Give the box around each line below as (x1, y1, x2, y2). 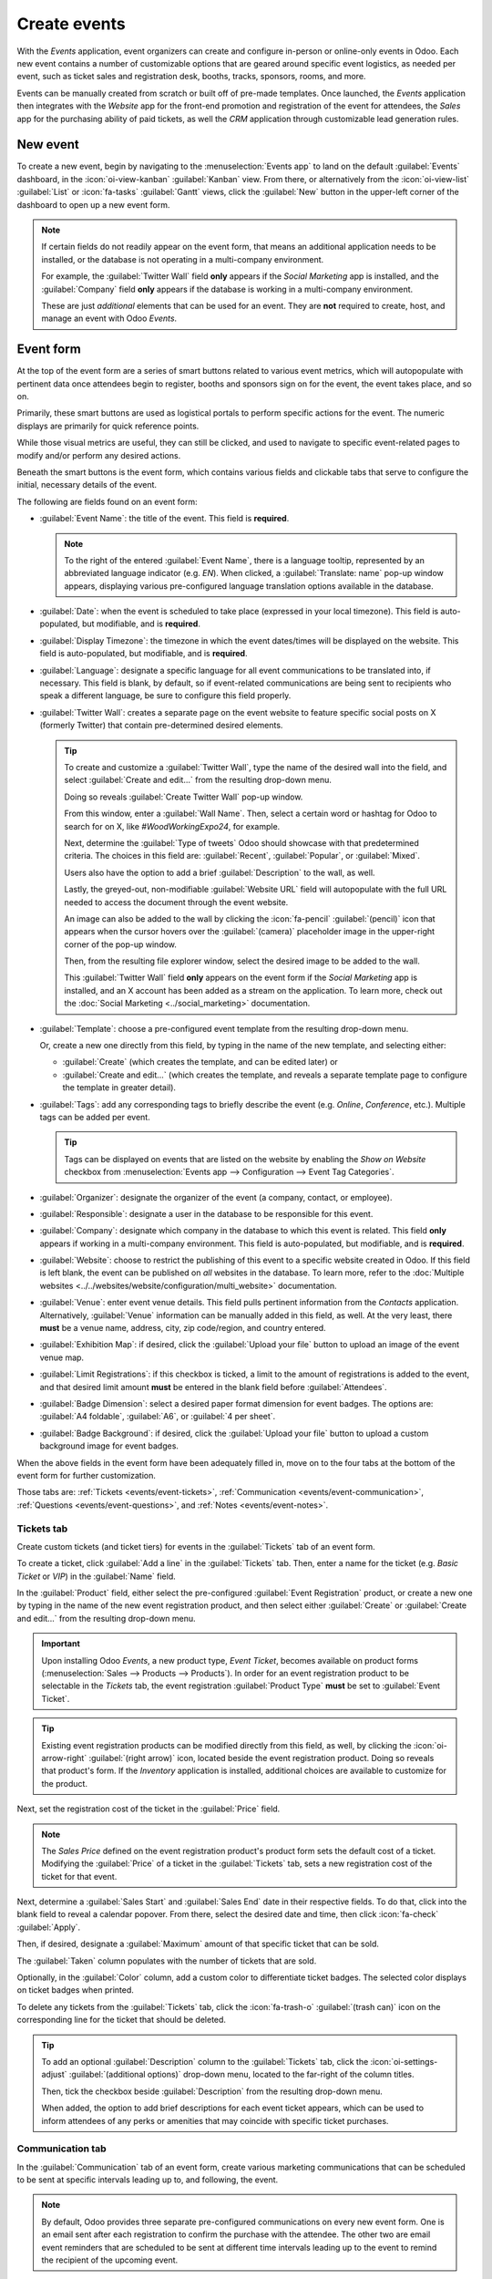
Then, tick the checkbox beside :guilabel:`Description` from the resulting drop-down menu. (41, 2086, 383, 2097)
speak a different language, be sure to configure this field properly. (39, 690, 292, 701)
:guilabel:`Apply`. (16, 1922, 81, 1933)
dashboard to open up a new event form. (16, 199, 170, 210)
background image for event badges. (39, 1440, 179, 1451)
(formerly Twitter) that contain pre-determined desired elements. (39, 720, 283, 731)
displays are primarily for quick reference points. (16, 420, 200, 431)
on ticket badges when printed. (16, 1985, 134, 1995)
